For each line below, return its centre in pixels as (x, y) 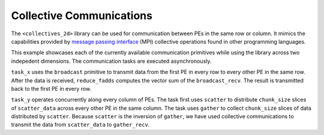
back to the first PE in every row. (51, 88)
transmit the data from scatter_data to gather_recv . (80, 125)
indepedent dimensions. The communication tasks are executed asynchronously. (111, 61)
